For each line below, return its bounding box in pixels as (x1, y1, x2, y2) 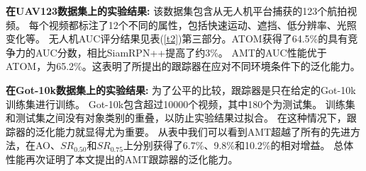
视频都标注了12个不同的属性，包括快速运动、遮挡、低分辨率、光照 (48, 17, 357, 32)
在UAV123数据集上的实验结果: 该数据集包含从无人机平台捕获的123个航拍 (6, 4, 348, 18)
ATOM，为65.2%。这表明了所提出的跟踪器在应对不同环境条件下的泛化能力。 (6, 59, 360, 73)
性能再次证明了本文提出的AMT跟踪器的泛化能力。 (6, 151, 238, 166)
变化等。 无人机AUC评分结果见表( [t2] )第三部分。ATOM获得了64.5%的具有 (6, 31, 348, 46)
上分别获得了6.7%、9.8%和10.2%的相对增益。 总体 (123, 138, 354, 153)
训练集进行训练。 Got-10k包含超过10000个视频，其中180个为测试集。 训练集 (6, 96, 355, 111)
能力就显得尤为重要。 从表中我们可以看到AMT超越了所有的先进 (55, 124, 351, 138)
